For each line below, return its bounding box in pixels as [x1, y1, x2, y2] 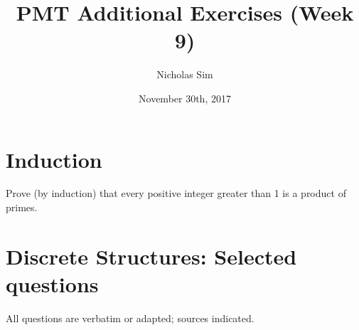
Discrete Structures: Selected [6, 241, 297, 270]
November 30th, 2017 [139, 90, 231, 105]
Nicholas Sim [156, 67, 213, 82]
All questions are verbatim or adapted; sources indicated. [6, 310, 254, 325]
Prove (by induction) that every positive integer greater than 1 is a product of [6, 186, 346, 201]
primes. [6, 200, 38, 215]
